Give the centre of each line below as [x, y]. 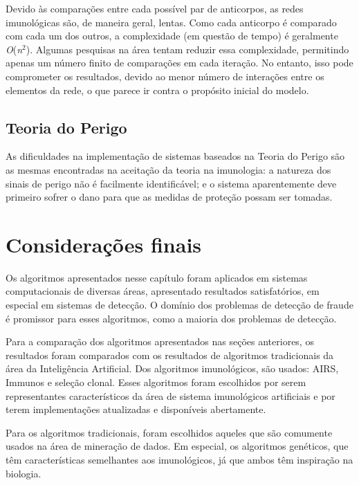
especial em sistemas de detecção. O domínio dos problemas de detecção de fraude [179, 305]
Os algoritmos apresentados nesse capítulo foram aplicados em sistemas [157, 277]
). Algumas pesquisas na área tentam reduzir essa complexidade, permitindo [187, 49]
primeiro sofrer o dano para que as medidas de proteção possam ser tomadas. [169, 197]
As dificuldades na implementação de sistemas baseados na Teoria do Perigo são [175, 156]
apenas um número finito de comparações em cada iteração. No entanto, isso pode [179, 63]
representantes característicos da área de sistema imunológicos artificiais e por [171, 395]
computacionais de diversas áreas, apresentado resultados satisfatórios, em [163, 291]
